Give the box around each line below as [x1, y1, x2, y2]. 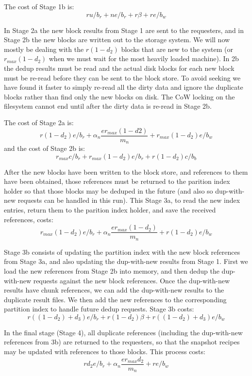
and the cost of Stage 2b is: [4, 143, 85, 153]
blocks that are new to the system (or [121, 44, 233, 54]
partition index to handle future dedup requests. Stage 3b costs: [4, 304, 194, 314]
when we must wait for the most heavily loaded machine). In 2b [49, 53, 239, 64]
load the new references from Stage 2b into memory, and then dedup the [4, 265, 219, 276]
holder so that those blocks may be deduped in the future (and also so [4, 185, 213, 196]
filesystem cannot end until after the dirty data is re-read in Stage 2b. [4, 101, 212, 111]
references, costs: [4, 214, 53, 224]
